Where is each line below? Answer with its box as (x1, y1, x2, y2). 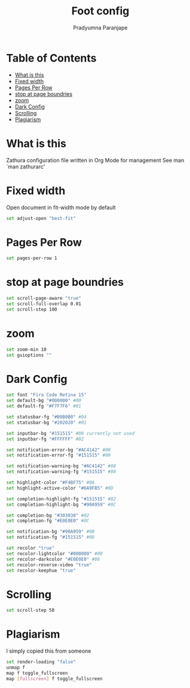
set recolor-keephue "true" (6, 568, 76, 574)
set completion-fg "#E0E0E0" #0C (6, 518, 90, 524)
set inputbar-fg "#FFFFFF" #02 (6, 436, 84, 442)
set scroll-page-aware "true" (6, 295, 82, 301)
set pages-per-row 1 (6, 255, 58, 261)
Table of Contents (6, 51, 97, 65)
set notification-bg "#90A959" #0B (6, 529, 95, 535)
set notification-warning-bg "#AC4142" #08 (6, 463, 117, 469)
